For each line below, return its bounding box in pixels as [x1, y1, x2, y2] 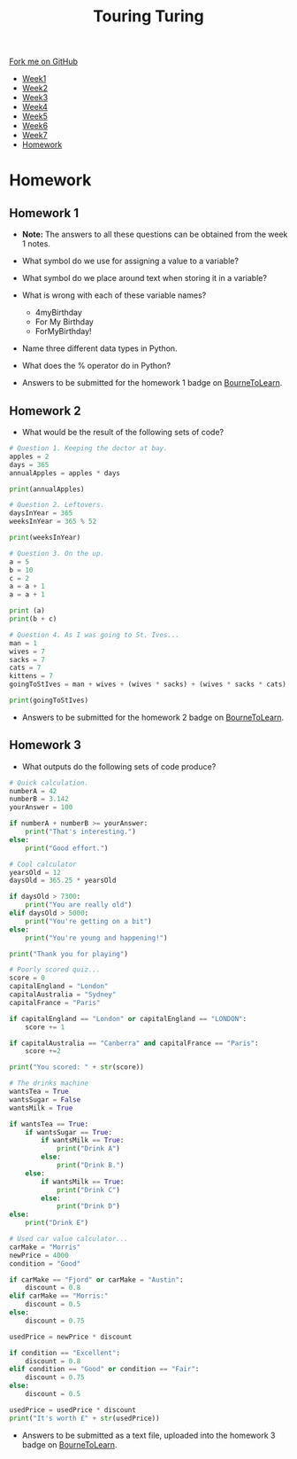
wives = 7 [9, 647, 46, 656]
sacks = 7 [9, 655, 46, 664]
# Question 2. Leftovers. [9, 501, 104, 510]
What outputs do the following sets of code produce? [21, 761, 217, 772]
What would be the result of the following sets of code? [21, 427, 224, 437]
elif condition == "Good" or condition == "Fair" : [9, 1365, 200, 1374]
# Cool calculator [9, 860, 77, 869]
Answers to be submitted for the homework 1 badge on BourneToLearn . [21, 378, 283, 388]
